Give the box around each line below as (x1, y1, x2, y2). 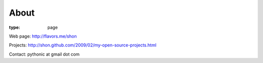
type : (9, 24, 20, 30)
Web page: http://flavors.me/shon (9, 33, 77, 39)
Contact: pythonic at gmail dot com (9, 51, 80, 57)
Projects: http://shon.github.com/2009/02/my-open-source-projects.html (9, 42, 157, 48)
